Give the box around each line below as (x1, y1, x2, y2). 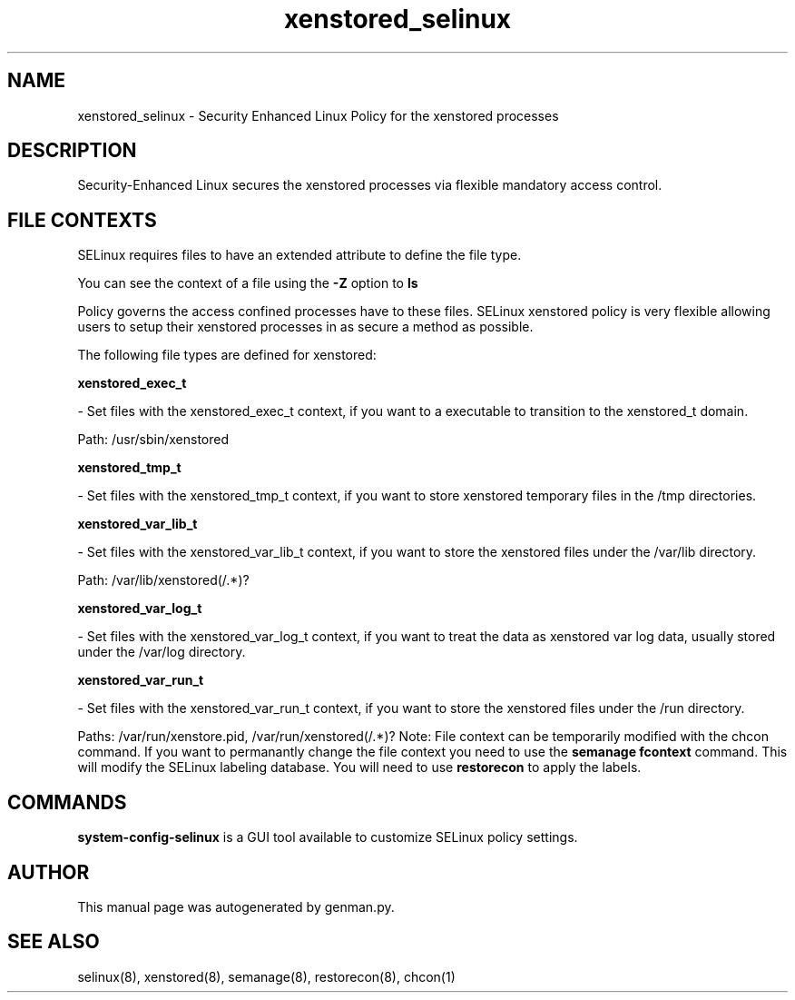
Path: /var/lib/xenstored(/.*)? (77, 572, 250, 589)
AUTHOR (7, 860, 90, 884)
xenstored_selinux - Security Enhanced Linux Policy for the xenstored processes (77, 107, 559, 124)
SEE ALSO (7, 930, 100, 954)
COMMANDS (7, 790, 127, 814)
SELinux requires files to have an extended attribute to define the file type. (77, 247, 522, 263)
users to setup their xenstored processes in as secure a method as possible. (77, 319, 534, 335)
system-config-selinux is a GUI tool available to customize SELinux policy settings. (77, 829, 578, 846)
